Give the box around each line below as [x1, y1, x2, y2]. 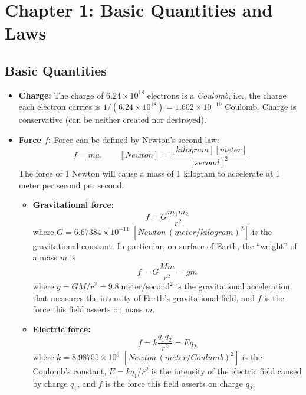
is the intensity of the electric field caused [151, 365, 302, 377]
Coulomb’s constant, [32, 365, 107, 377]
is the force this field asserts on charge [105, 377, 244, 390]
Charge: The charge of [18, 89, 104, 101]
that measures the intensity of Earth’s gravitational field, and [32, 291, 255, 303]
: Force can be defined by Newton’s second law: [48, 133, 219, 145]
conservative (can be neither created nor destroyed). [18, 113, 206, 126]
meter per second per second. [18, 178, 124, 191]
